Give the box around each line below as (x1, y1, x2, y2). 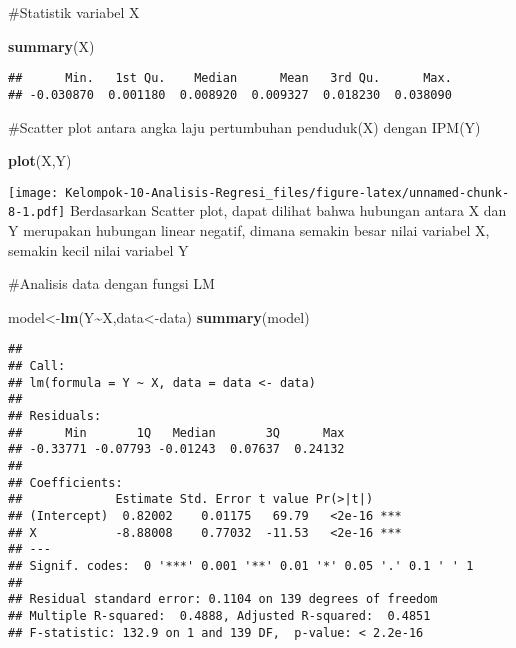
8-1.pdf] (8, 205, 66, 220)
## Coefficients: (8, 475, 123, 490)
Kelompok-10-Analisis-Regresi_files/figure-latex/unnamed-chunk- (65, 185, 510, 200)
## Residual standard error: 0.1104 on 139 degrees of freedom (8, 592, 438, 607)
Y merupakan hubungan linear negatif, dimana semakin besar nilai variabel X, (8, 220, 490, 240)
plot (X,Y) (8, 150, 72, 171)
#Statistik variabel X (8, 2, 140, 22)
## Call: (8, 359, 66, 374)
